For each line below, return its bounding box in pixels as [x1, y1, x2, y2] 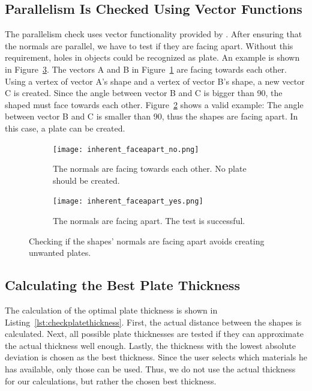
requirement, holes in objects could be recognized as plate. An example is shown [5, 51, 300, 64]
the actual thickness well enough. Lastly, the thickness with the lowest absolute [5, 339, 296, 351]
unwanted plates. [29, 246, 91, 259]
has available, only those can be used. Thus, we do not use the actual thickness [5, 363, 296, 375]
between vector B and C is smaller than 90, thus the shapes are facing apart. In [5, 110, 298, 123]
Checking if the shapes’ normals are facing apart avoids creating [29, 234, 265, 247]
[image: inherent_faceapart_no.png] [53, 145, 199, 154]
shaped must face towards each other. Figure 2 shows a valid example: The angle [5, 98, 304, 111]
